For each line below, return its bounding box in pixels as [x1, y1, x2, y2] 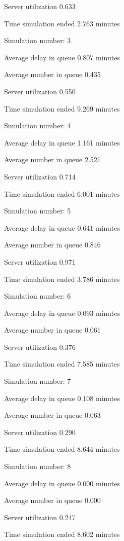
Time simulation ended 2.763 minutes [4, 18, 120, 28]
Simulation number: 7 [4, 376, 71, 386]
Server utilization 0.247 [4, 512, 76, 522]
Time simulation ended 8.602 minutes [4, 529, 120, 539]
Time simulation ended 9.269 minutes [4, 103, 120, 114]
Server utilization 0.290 [4, 426, 76, 437]
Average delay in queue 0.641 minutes [4, 222, 120, 233]
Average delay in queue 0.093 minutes [4, 307, 120, 318]
